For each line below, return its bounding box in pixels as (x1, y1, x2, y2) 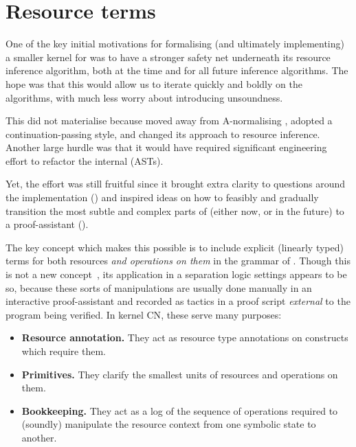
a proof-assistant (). (5, 217, 89, 231)
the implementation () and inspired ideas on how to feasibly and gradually (5, 190, 319, 205)
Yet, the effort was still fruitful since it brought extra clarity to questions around (5, 176, 346, 191)
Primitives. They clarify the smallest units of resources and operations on (21, 367, 338, 381)
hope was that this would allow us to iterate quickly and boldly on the (5, 76, 302, 91)
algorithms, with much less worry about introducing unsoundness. (5, 90, 283, 104)
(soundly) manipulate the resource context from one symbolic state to (21, 417, 316, 431)
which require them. (21, 344, 106, 358)
